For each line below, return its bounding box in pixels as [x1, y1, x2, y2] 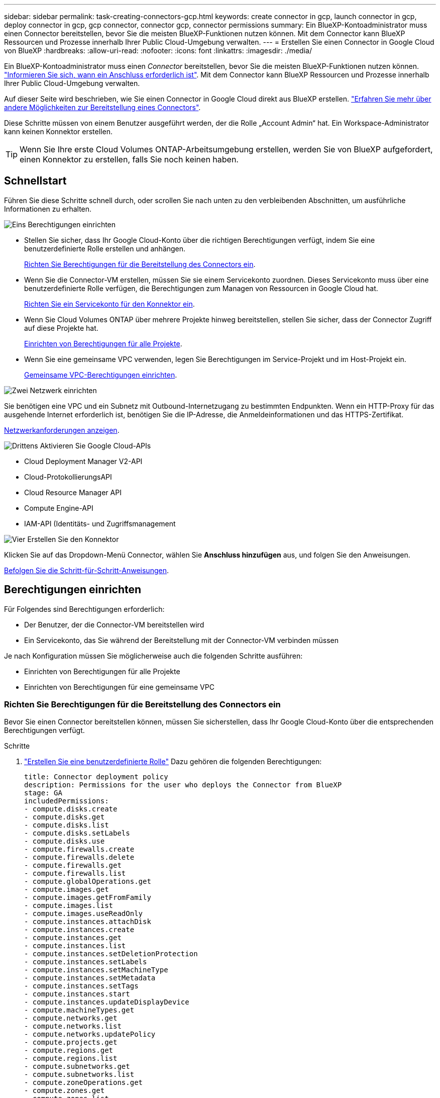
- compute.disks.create [24, 805, 118, 813]
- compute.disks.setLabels [24, 829, 130, 838]
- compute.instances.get [24, 934, 122, 942]
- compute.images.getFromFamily [24, 893, 151, 902]
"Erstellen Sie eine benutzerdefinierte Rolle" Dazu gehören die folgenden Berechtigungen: [24, 757, 322, 766]
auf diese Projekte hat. [24, 323, 98, 332]
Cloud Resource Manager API [24, 488, 122, 497]
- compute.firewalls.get [24, 861, 122, 870]
